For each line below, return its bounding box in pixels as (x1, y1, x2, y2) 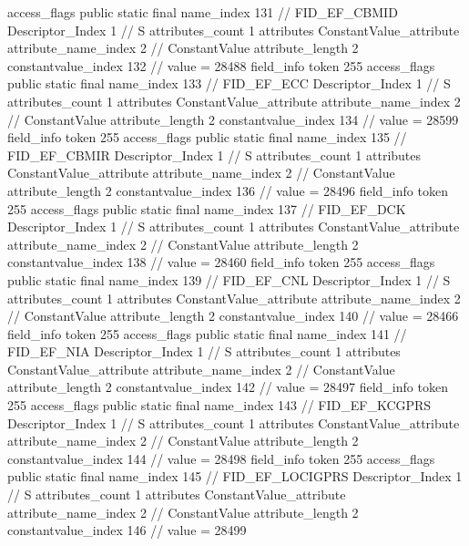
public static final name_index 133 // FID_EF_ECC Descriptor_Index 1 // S (7, 74, 451, 93)
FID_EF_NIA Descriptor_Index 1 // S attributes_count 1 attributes (7, 342, 401, 361)
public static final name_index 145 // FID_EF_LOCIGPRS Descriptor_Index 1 (7, 467, 463, 486)
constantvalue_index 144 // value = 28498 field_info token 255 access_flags (7, 448, 435, 468)
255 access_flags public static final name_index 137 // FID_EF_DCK (7, 199, 406, 218)
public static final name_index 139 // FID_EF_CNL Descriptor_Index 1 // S (7, 270, 451, 289)
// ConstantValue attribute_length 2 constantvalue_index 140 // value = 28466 (7, 306, 459, 325)
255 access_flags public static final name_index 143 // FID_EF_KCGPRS (7, 396, 432, 415)
